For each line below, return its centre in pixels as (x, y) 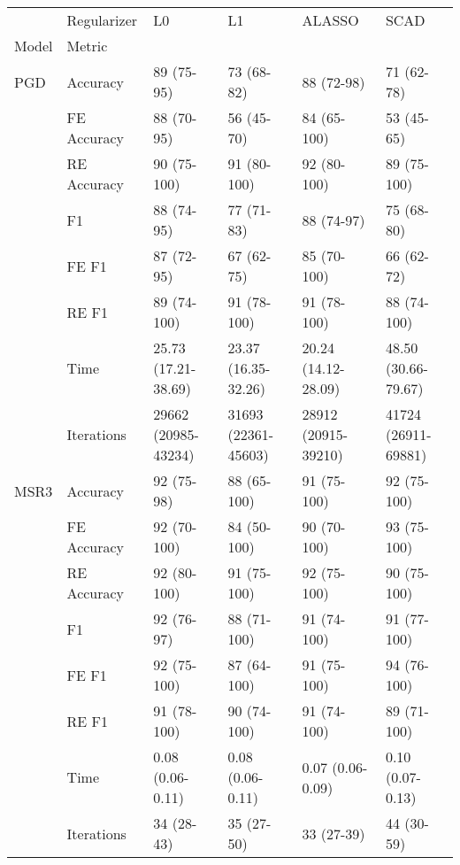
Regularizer (102, 20)
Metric (87, 46)
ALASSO (330, 20)
